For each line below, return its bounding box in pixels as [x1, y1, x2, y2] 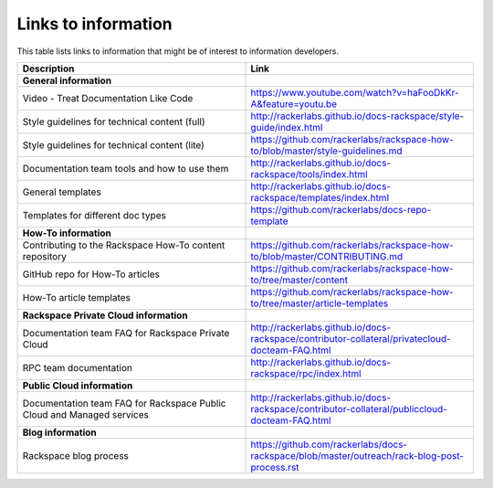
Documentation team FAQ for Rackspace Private [22, 326, 230, 339]
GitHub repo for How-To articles [22, 268, 160, 281]
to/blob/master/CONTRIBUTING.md [250, 249, 404, 262]
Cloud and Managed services [22, 408, 150, 420]
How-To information [22, 227, 111, 239]
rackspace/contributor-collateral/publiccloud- [250, 402, 447, 415]
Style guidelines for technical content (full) [22, 115, 205, 128]
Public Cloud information [22, 379, 133, 392]
